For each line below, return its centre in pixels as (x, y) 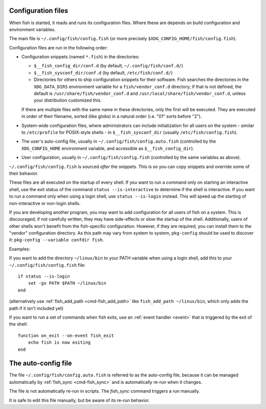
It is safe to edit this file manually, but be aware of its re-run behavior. (80, 400)
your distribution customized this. (68, 100)
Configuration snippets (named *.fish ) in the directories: (81, 57)
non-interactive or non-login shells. (45, 203)
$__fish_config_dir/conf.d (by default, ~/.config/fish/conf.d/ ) (108, 66)
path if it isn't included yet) (36, 308)
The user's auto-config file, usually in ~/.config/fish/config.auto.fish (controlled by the (119, 141)
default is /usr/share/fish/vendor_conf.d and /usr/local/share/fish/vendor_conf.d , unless (140, 93)
